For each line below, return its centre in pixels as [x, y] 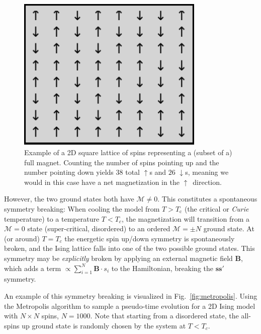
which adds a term [33, 268]
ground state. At [229, 228]
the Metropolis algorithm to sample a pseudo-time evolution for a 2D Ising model [130, 306]
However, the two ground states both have [69, 199]
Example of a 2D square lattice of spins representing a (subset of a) [128, 152]
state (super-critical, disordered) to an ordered [99, 228]
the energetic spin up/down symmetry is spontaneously [150, 238]
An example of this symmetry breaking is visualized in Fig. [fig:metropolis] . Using [131, 295]
